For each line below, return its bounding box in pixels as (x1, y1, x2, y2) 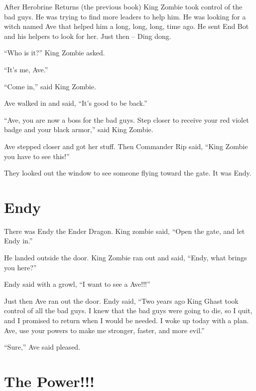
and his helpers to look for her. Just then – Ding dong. (4, 30, 171, 41)
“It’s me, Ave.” (4, 64, 48, 74)
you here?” (4, 262, 37, 272)
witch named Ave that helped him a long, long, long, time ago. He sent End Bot (4, 21, 249, 31)
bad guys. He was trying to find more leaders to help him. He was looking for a (4, 11, 246, 21)
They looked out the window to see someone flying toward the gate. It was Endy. (4, 168, 252, 178)
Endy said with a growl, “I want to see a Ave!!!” (4, 279, 150, 289)
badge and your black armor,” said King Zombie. (4, 124, 153, 135)
